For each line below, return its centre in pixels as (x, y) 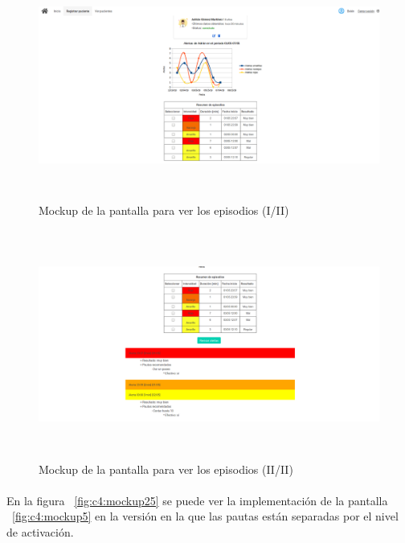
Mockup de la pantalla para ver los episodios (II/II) (166, 469)
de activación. (40, 532)
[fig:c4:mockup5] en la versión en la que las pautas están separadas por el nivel (205, 516)
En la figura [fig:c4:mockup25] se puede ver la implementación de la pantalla (197, 500)
